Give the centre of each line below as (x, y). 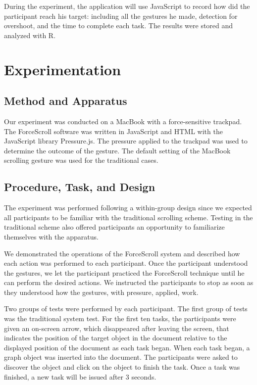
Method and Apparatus (66, 101)
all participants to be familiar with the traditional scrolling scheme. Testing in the (128, 217)
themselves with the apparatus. (51, 236)
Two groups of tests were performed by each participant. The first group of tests (126, 309)
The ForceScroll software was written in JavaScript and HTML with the (113, 131)
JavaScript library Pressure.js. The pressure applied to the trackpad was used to (126, 141)
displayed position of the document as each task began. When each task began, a (127, 347)
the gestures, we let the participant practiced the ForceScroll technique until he (124, 272)
